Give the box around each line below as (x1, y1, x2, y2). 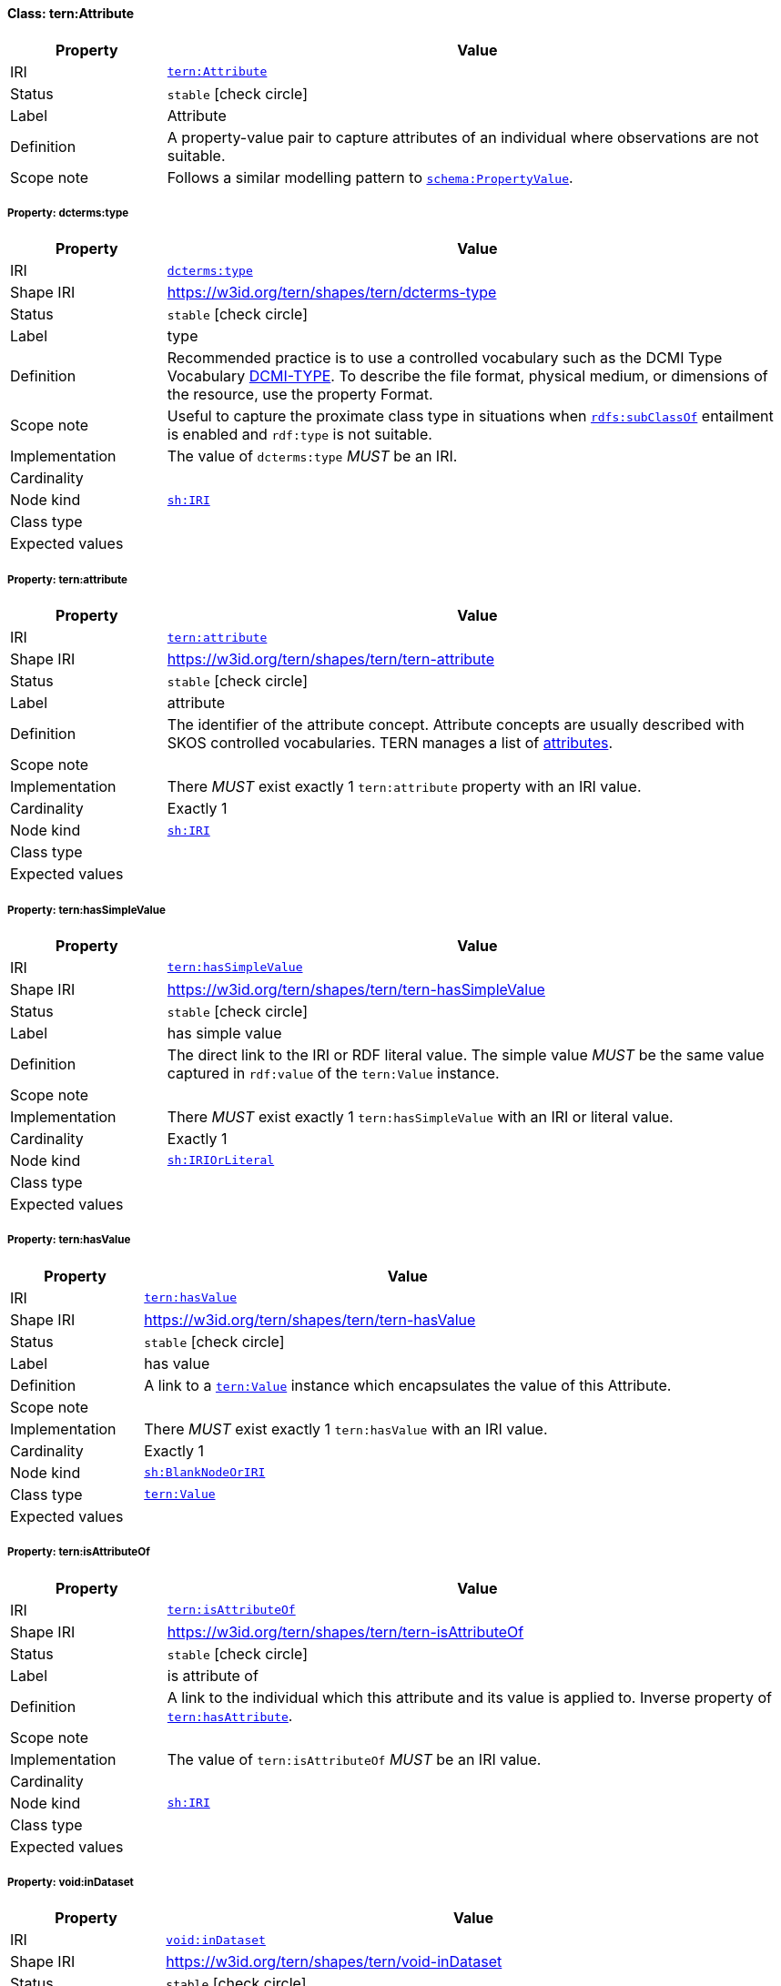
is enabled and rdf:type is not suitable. (167, 425, 432, 444)
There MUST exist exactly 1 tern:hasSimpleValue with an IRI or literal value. (167, 1107, 674, 1126)
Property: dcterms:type (7, 207, 129, 219)
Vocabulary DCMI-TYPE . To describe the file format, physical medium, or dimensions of (167, 367, 768, 386)
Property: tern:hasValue (7, 1233, 131, 1247)
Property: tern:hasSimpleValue (7, 903, 166, 917)
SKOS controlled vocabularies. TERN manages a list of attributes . (167, 734, 614, 753)
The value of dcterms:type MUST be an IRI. (167, 447, 458, 466)
